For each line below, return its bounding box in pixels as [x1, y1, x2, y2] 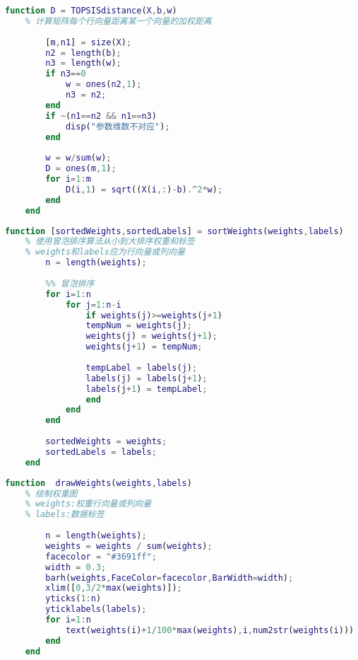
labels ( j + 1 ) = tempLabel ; [85, 383, 208, 394]
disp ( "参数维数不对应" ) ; [65, 121, 170, 132]
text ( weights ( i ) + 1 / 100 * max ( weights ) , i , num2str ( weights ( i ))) [65, 625, 354, 635]
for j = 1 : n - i [65, 299, 121, 310]
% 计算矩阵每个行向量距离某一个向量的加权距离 [25, 16, 212, 26]
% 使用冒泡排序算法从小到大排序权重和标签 [25, 236, 195, 247]
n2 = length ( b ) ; [45, 47, 121, 58]
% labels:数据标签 [25, 509, 105, 520]
